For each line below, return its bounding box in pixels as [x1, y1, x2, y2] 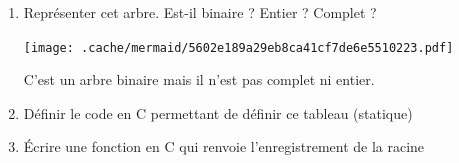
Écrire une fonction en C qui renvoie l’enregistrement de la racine [23, 136, 425, 157]
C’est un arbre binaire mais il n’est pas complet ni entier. [23, 69, 375, 90]
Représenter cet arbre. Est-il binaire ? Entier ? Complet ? [23, 2, 377, 22]
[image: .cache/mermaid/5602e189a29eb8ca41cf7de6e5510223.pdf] [23, 40, 454, 55]
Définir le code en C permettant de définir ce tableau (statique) [23, 102, 413, 123]
